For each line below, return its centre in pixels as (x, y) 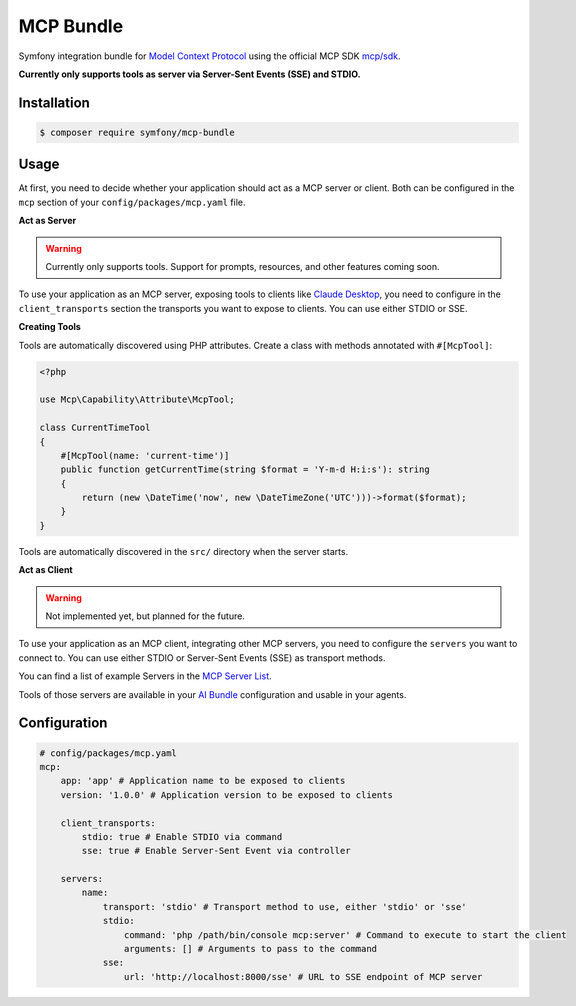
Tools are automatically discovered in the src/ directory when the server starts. (183, 551)
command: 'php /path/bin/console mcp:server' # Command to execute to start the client (345, 934)
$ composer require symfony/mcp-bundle (137, 132)
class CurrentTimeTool (95, 428)
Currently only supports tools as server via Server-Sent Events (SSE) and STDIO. (189, 74)
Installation (54, 102)
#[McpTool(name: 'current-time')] (145, 455)
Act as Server (47, 221)
